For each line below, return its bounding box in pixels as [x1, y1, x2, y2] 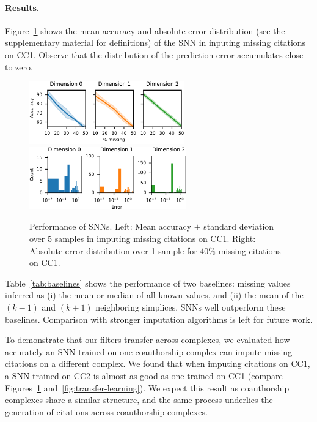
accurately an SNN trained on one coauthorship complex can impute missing [5, 345, 293, 358]
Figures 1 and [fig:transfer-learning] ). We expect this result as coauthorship [5, 381, 290, 394]
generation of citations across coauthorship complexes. [5, 405, 208, 418]
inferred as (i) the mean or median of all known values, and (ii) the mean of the [5, 288, 304, 301]
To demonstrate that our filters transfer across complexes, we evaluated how [5, 333, 290, 346]
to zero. [5, 60, 33, 73]
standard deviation [203, 220, 274, 233]
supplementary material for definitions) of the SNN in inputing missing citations [5, 36, 306, 49]
